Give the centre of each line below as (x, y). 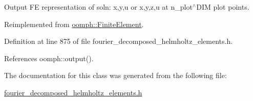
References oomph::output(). (49, 58)
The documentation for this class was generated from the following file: (115, 75)
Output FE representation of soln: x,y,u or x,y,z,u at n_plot (98, 7)
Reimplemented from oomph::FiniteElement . (74, 24)
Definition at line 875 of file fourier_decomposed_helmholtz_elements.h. (119, 41)
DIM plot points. (223, 7)
